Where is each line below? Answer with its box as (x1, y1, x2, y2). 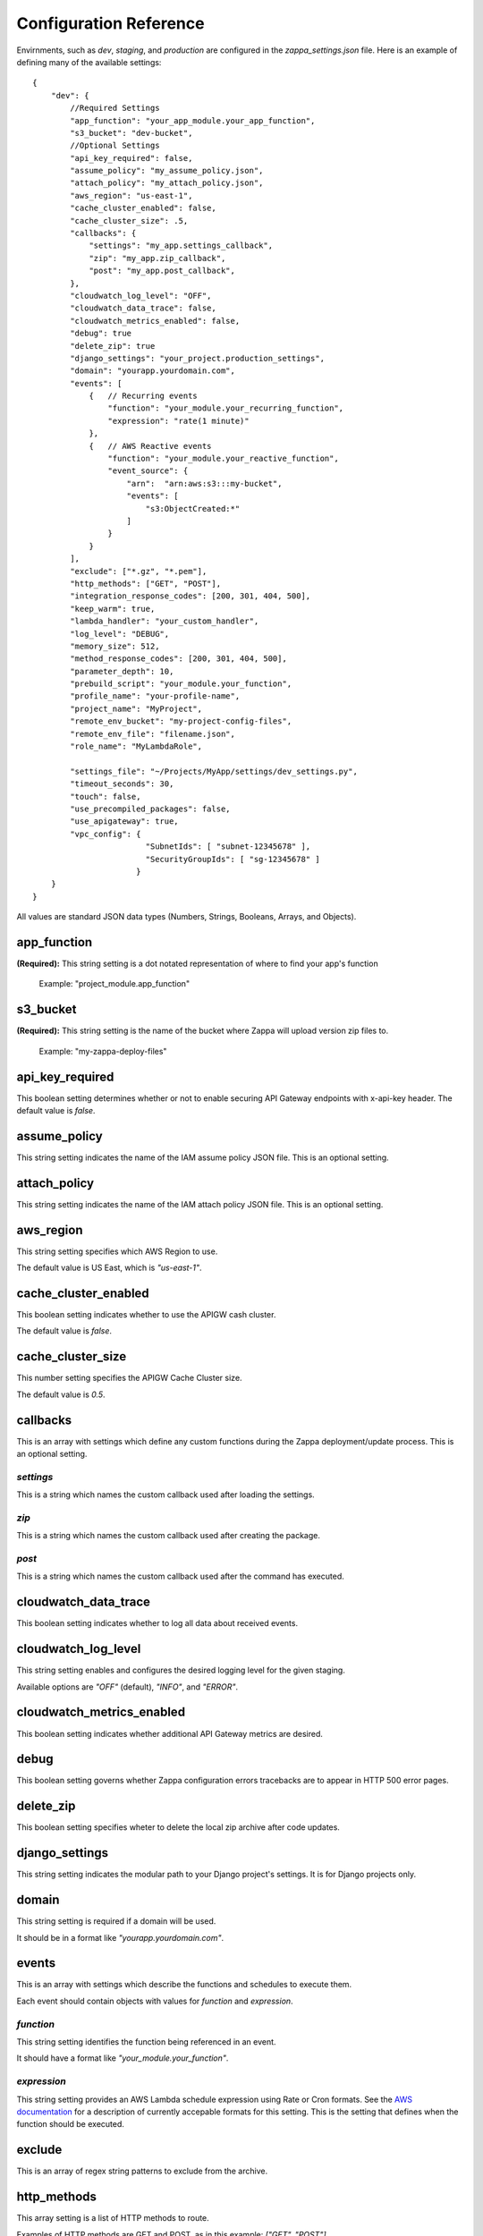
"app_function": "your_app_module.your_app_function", (70, 115, 316, 125)
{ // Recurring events (89, 391, 199, 402)
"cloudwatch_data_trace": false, (70, 303, 216, 313)
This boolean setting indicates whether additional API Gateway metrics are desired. (16, 1728, 324, 1739)
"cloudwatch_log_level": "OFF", (70, 291, 212, 301)
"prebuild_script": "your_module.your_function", (70, 679, 292, 689)
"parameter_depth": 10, (70, 666, 174, 676)
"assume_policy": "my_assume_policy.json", (70, 165, 264, 176)
